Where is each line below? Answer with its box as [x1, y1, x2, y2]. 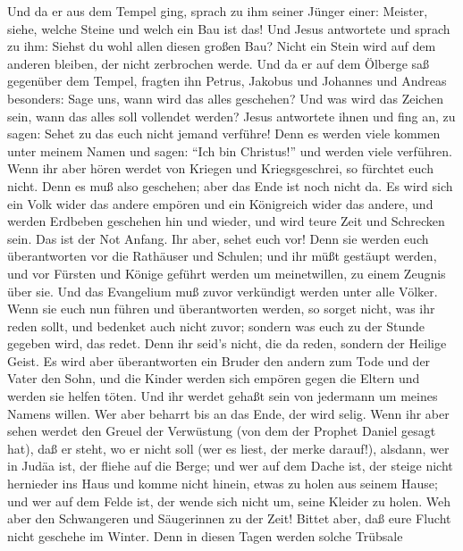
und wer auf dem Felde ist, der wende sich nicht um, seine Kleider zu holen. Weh [7, 491, 450, 510]
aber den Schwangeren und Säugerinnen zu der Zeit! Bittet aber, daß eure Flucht [7, 509, 451, 528]
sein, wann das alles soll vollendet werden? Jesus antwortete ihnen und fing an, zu [7, 106, 456, 125]
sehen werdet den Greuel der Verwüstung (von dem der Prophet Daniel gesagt [7, 422, 436, 440]
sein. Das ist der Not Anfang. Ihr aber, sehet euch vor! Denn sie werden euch [7, 229, 429, 247]
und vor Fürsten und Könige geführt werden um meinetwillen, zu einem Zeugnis [7, 263, 446, 282]
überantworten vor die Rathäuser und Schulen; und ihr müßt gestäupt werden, [7, 246, 437, 265]
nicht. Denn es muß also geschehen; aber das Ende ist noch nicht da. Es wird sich [7, 176, 453, 195]
